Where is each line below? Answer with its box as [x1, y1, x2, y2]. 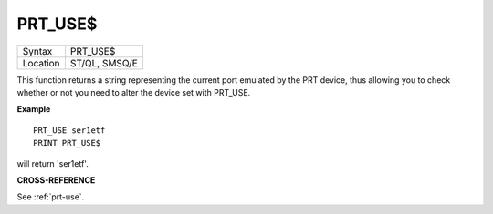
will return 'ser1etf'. [16, 158, 89, 168]
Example [16, 104, 51, 115]
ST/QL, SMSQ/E [69, 56, 139, 69]
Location [22, 56, 60, 69]
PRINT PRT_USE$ [33, 138, 101, 148]
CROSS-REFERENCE [16, 174, 96, 186]
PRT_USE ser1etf [33, 125, 106, 136]
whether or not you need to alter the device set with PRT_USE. [16, 87, 251, 97]
